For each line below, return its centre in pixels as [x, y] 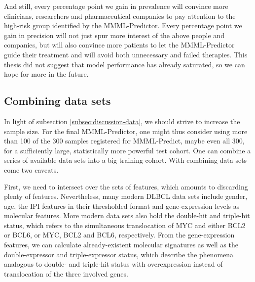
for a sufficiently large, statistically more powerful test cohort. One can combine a [127, 150]
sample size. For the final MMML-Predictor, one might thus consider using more [126, 131]
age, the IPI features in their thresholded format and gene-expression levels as [122, 206]
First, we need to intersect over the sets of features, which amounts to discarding [126, 186]
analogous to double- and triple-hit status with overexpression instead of [113, 264]
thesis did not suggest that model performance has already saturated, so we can [125, 64]
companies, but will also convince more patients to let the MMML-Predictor [119, 45]
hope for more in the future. [46, 74]
